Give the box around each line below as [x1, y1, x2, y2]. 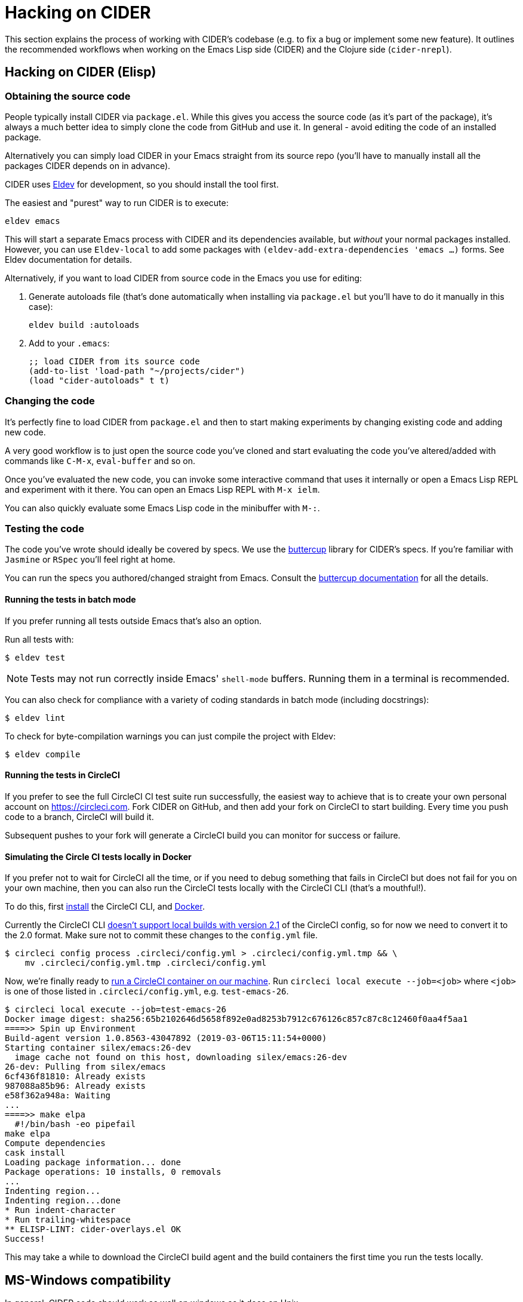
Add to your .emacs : [29, 337, 110, 348]
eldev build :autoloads [29, 320, 140, 330]
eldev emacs [5, 216, 60, 226]
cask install [5, 1148, 66, 1158]
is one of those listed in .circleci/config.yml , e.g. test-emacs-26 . [5, 986, 289, 997]
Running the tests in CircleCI [5, 770, 120, 781]
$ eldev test [5, 652, 66, 662]
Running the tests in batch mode [5, 594, 136, 605]
